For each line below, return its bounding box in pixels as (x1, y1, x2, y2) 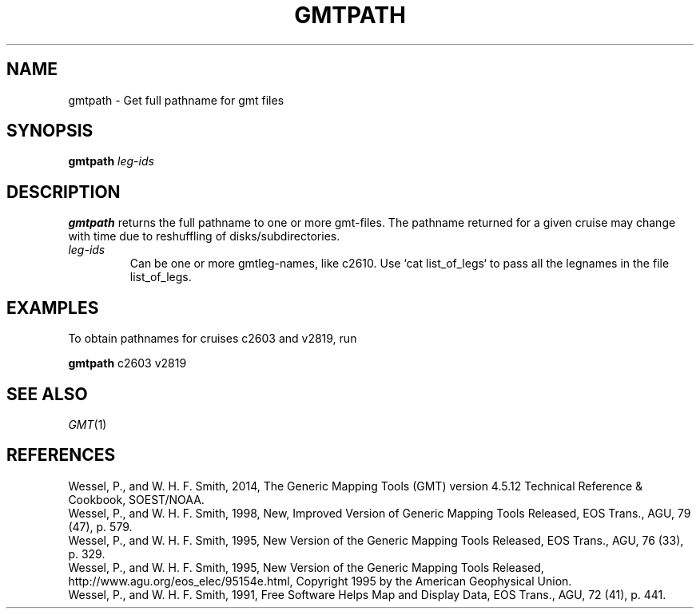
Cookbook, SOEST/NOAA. (68, 492, 205, 506)
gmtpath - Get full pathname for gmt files (68, 93, 284, 107)
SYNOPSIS (6, 121, 93, 141)
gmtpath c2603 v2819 (68, 356, 187, 371)
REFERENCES (6, 445, 116, 466)
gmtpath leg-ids (68, 154, 154, 169)
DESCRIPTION (6, 181, 121, 202)
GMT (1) (68, 417, 107, 431)
